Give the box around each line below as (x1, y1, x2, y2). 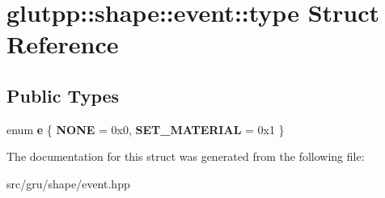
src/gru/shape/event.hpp (6, 175, 130, 192)
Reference (6, 27, 119, 61)
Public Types (6, 82, 120, 107)
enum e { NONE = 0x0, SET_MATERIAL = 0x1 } (6, 120, 285, 137)
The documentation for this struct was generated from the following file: (6, 148, 365, 165)
